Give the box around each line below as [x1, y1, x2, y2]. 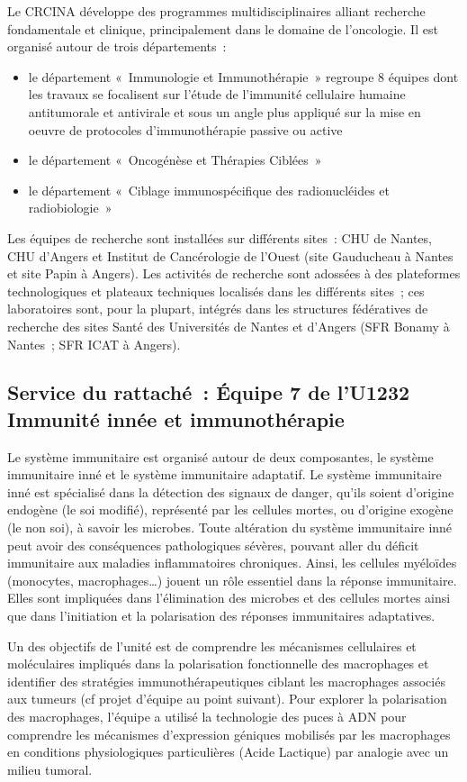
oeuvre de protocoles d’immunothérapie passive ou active [28, 120, 343, 139]
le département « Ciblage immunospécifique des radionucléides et [28, 180, 391, 199]
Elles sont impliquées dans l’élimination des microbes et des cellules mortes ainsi [7, 588, 451, 607]
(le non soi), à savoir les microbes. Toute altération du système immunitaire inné [7, 518, 453, 537]
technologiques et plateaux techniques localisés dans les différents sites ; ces [7, 281, 425, 300]
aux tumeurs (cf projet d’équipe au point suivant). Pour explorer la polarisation [7, 689, 447, 708]
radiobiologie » [28, 198, 112, 217]
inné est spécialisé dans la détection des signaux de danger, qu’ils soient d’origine [7, 482, 454, 501]
